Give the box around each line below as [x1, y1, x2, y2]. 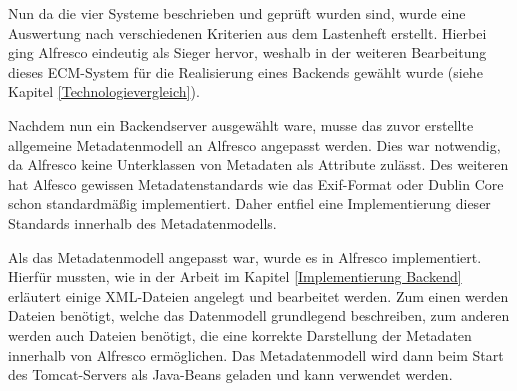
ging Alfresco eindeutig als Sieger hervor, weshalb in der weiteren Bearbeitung [8, 42, 487, 63]
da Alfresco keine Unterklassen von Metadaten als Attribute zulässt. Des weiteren [8, 154, 509, 175]
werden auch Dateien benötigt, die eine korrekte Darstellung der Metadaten [8, 324, 472, 345]
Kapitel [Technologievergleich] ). [8, 81, 200, 102]
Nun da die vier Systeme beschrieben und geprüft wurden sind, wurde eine [8, 3, 466, 23]
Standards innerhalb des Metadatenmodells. [8, 212, 277, 233]
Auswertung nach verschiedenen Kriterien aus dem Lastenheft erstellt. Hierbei [8, 22, 487, 43]
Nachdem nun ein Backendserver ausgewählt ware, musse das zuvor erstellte [8, 114, 474, 135]
